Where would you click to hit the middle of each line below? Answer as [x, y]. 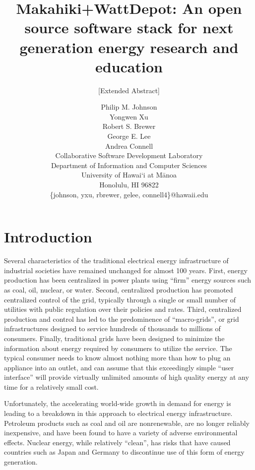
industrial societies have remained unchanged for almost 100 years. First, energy [126, 270]
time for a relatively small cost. [51, 386]
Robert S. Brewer [129, 126]
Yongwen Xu [129, 116]
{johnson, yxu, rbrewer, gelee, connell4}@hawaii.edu [129, 194]
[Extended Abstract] [129, 90]
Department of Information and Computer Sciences [129, 165]
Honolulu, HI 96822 [129, 185]
